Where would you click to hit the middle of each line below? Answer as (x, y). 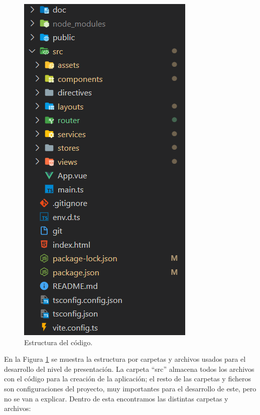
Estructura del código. (58, 342)
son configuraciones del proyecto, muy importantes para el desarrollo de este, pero (130, 388)
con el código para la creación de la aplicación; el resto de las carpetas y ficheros (127, 379)
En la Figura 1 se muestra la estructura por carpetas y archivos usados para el (125, 359)
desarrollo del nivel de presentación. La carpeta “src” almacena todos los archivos (129, 369)
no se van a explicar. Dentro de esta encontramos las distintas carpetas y (116, 398)
